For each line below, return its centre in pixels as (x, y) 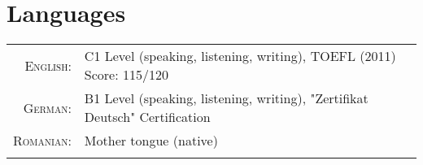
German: (47, 107)
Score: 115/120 (126, 75)
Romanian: (42, 141)
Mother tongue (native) (151, 141)
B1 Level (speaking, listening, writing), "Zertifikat (226, 98)
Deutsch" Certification (147, 117)
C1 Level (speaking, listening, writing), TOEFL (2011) (240, 56)
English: (48, 65)
